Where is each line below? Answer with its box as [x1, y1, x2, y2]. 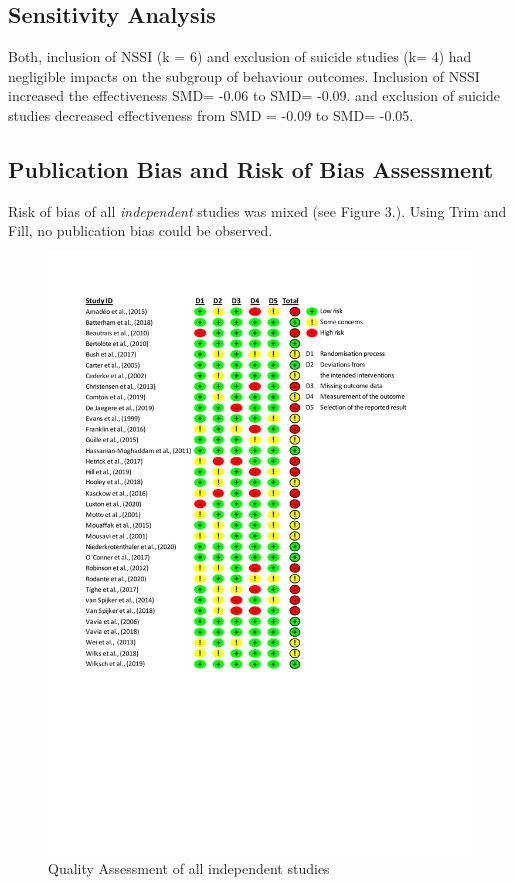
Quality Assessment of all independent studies [48, 858, 330, 879]
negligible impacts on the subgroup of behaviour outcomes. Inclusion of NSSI [8, 65, 480, 86]
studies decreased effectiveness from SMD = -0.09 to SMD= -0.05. [8, 104, 414, 125]
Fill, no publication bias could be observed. [8, 220, 273, 241]
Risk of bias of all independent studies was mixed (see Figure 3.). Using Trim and [8, 200, 507, 221]
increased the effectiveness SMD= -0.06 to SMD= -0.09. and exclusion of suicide [8, 85, 500, 106]
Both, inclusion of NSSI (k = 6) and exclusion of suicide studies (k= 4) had [8, 46, 472, 67]
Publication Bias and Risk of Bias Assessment [8, 153, 494, 184]
